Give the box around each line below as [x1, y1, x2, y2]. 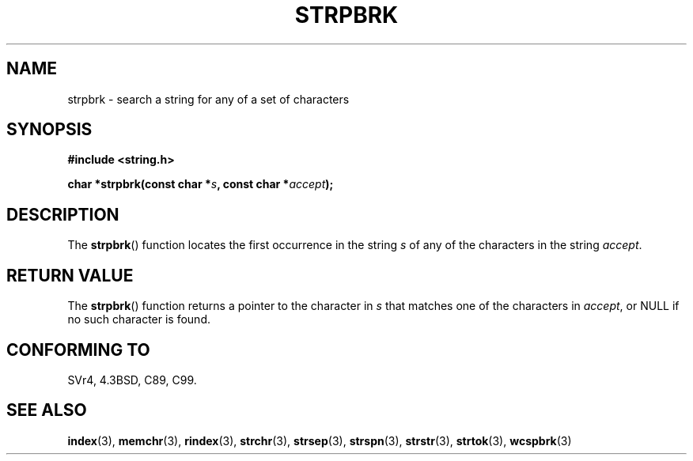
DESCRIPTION [6, 204, 119, 225]
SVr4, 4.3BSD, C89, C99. [67, 372, 197, 387]
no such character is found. [67, 312, 210, 327]
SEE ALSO [6, 400, 87, 421]
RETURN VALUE [6, 265, 134, 285]
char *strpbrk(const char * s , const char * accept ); [67, 177, 334, 191]
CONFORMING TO [6, 339, 150, 360]
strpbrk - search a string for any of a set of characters [67, 92, 350, 106]
